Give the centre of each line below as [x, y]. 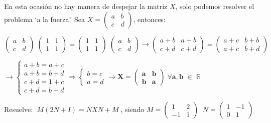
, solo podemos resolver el [215, 6]
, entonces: [149, 19]
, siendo [132, 109]
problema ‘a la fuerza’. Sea [45, 19]
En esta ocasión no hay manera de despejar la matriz [86, 6]
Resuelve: [19, 109]
